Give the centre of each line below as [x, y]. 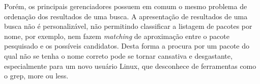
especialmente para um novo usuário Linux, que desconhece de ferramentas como [130, 66]
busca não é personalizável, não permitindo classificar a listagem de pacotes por [128, 26]
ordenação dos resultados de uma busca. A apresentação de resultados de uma [126, 16]
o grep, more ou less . [36, 76]
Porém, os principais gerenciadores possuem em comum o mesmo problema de [126, 6]
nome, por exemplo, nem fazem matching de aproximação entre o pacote [117, 36]
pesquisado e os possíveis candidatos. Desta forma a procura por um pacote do [127, 46]
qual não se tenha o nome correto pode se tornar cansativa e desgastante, [118, 55]
